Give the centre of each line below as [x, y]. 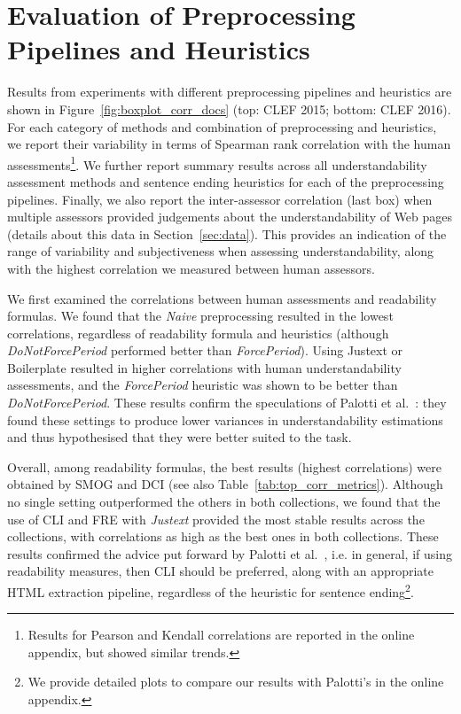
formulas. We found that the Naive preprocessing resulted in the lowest [200, 316]
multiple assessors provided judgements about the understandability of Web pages [230, 217]
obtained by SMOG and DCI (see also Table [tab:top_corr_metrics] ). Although [225, 484]
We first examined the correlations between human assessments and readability [222, 298]
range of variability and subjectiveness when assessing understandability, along [221, 251]
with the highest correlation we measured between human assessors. [191, 268]
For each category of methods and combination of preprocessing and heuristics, [222, 126]
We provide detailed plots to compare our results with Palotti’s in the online [236, 682]
